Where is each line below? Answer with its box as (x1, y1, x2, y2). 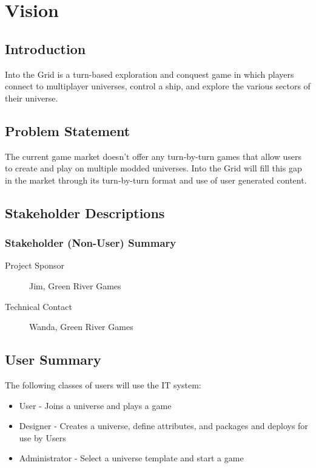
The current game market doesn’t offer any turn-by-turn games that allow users (5, 150, 301, 162)
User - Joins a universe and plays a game (19, 399, 172, 411)
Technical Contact (5, 300, 72, 312)
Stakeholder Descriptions (5, 203, 165, 222)
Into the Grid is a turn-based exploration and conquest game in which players (5, 67, 294, 80)
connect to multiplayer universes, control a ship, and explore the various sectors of (5, 80, 311, 92)
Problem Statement (5, 121, 130, 140)
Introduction (5, 39, 86, 58)
